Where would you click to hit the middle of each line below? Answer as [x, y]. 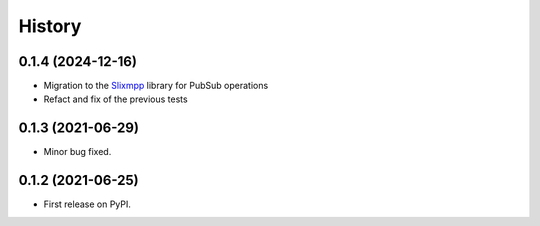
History [50, 26]
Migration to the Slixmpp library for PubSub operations [156, 86]
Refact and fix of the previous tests [116, 99]
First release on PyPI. [87, 204]
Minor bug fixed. [77, 152]
